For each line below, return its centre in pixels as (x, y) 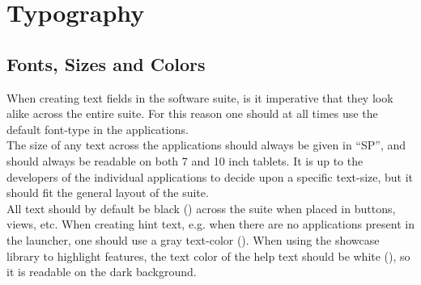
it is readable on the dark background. (102, 272)
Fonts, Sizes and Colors (106, 63)
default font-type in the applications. (98, 129)
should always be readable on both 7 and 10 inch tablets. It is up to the (185, 160)
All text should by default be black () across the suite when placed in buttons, (201, 208)
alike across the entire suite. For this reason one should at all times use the (192, 113)
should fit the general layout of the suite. (108, 193)
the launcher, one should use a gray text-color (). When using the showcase (193, 239)
